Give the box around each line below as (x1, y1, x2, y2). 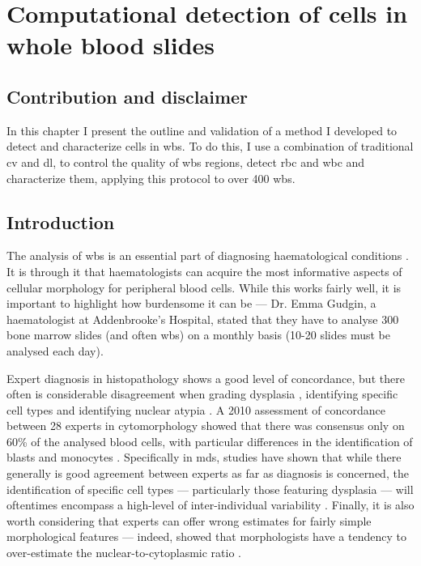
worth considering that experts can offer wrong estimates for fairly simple (6, 512, 372, 529)
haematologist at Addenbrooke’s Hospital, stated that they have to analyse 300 (6, 310, 399, 327)
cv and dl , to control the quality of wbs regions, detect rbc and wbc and (6, 153, 365, 170)
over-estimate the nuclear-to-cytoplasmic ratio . (6, 544, 241, 561)
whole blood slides (6, 28, 215, 62)
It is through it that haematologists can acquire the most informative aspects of (6, 262, 402, 279)
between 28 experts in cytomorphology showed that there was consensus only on (6, 417, 405, 434)
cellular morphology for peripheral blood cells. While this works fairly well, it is (6, 279, 402, 296)
